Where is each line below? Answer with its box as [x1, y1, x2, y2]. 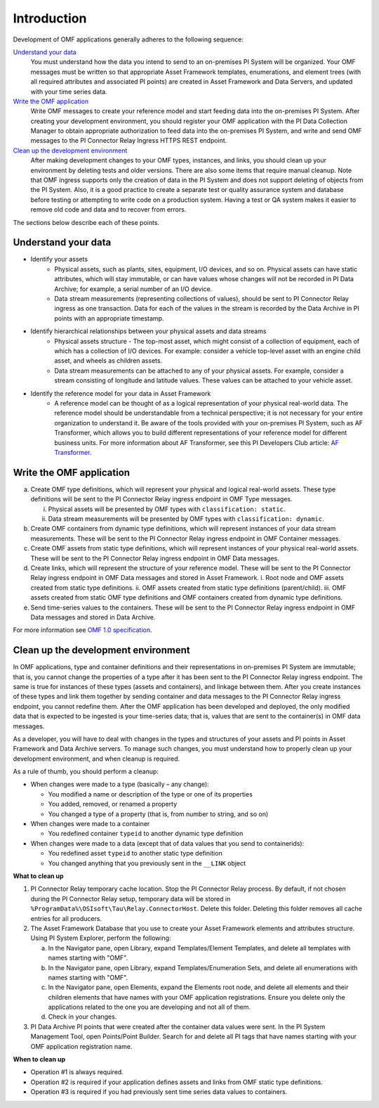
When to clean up [13, 1055, 66, 1064]
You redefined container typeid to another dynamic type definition [48, 830, 244, 838]
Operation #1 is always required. [30, 1068, 124, 1076]
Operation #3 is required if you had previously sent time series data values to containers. [30, 1088, 288, 1096]
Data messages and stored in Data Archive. [30, 612, 156, 621]
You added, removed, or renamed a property [48, 800, 178, 809]
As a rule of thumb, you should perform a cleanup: [13, 767, 159, 776]
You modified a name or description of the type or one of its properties [48, 790, 253, 798]
